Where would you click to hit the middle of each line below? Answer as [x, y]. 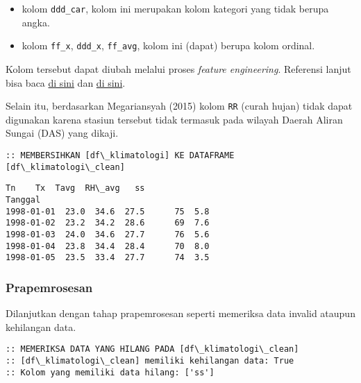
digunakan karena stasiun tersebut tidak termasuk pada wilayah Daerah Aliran [174, 119]
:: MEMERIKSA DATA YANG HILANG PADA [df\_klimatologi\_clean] [152, 349]
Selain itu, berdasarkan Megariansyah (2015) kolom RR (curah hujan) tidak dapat [179, 106]
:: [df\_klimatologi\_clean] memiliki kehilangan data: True [150, 360]
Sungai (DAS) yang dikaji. [62, 133]
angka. [36, 22]
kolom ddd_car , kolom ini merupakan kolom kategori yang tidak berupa [175, 8]
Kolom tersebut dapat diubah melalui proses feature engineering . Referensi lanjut [178, 68]
